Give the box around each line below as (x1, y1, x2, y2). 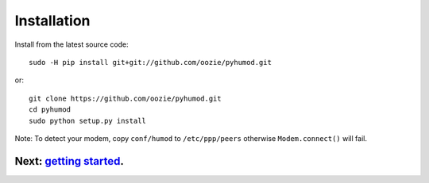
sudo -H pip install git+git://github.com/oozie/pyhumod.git (29, 58, 272, 67)
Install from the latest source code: (14, 40, 129, 49)
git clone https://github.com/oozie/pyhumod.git (29, 93, 222, 103)
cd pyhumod (29, 105, 71, 114)
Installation (14, 12, 91, 29)
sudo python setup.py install (29, 116, 147, 125)
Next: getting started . (14, 154, 125, 168)
